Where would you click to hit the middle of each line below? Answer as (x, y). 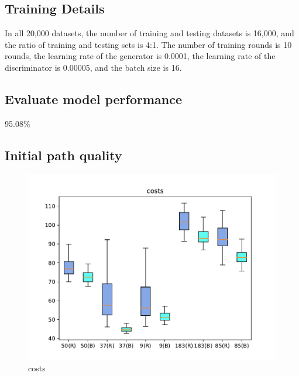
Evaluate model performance (94, 99)
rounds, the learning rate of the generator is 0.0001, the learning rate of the (140, 56)
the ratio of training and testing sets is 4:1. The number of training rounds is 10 (148, 44)
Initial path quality (63, 155)
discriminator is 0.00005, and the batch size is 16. (93, 67)
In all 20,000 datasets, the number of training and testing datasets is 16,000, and (149, 33)
